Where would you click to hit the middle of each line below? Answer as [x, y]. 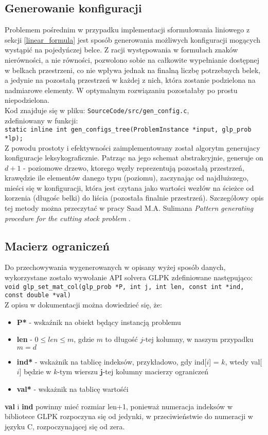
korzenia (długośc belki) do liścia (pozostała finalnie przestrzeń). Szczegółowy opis [134, 198]
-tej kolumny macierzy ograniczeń [156, 371]
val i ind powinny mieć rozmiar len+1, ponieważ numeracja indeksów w [119, 406]
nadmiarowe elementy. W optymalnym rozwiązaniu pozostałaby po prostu [121, 90]
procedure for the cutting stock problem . [68, 218]
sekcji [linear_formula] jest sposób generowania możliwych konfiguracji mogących [133, 39]
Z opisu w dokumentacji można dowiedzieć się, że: [83, 304]
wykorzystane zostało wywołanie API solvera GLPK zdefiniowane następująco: [129, 277]
